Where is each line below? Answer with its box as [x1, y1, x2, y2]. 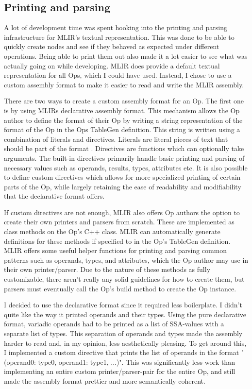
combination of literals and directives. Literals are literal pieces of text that [4, 134, 228, 144]
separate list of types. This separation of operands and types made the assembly [4, 328, 243, 338]
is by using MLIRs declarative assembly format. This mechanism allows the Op [4, 105, 240, 115]
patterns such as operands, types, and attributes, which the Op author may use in [4, 254, 249, 265]
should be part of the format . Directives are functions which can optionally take [4, 143, 244, 153]
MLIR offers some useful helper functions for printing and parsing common [4, 245, 227, 255]
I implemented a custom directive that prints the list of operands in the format [4, 347, 239, 357]
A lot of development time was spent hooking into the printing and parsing [4, 22, 227, 33]
